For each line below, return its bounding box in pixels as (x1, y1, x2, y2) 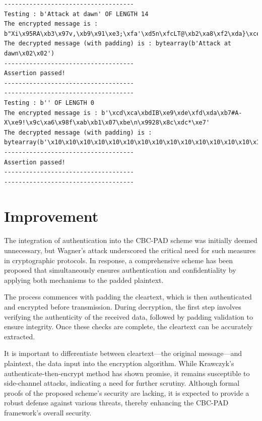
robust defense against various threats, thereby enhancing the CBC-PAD (4, 397, 229, 408)
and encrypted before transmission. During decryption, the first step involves (4, 301, 241, 312)
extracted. (4, 331, 35, 341)
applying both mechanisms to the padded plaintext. (4, 274, 164, 285)
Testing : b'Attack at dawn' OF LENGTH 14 (4, 10, 149, 18)
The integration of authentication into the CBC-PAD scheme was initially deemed (4, 235, 257, 246)
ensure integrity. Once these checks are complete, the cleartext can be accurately (4, 321, 253, 332)
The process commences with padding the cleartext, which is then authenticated (4, 291, 252, 302)
